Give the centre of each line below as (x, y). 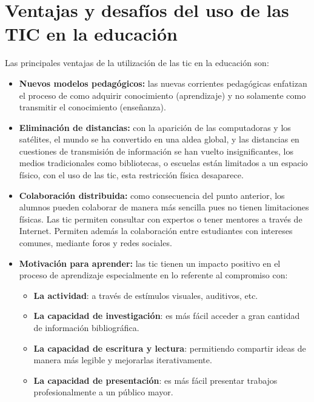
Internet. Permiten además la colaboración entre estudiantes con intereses (156, 231)
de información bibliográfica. (86, 327)
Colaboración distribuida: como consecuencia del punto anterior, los (152, 195)
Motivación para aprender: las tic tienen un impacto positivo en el (150, 263)
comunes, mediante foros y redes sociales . (95, 243)
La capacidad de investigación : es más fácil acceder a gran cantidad (167, 316)
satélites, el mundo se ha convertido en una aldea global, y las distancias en (159, 139)
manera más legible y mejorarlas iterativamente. (123, 360)
